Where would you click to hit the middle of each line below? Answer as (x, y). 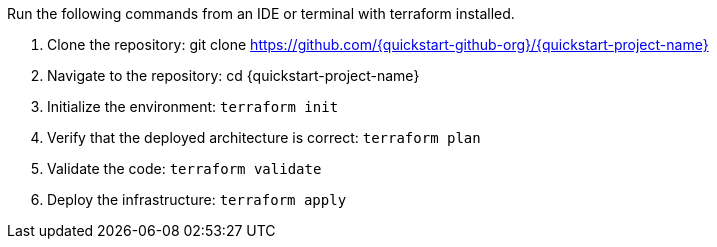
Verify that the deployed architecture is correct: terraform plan (264, 137)
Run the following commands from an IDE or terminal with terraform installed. (261, 13)
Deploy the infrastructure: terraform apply (197, 199)
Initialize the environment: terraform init (193, 106)
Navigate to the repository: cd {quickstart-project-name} (233, 75)
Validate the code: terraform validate (184, 168)
